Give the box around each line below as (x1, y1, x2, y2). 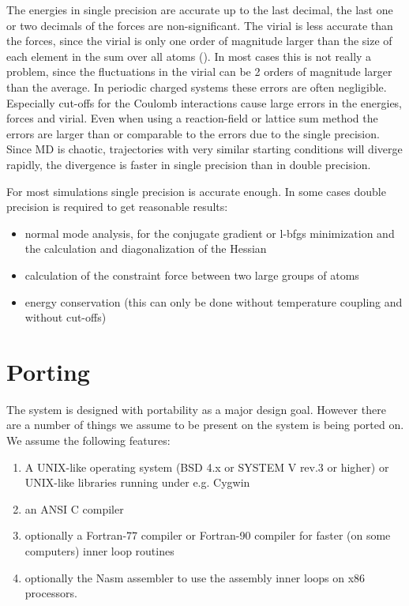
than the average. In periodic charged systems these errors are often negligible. (6, 78, 387, 95)
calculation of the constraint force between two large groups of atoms (24, 266, 359, 283)
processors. (24, 585, 77, 601)
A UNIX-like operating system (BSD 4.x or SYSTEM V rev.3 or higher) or (24, 458, 389, 475)
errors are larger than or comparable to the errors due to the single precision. (6, 125, 380, 141)
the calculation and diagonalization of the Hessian (24, 240, 267, 257)
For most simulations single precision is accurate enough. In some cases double (6, 183, 386, 199)
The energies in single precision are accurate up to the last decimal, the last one (6, 2, 393, 17)
